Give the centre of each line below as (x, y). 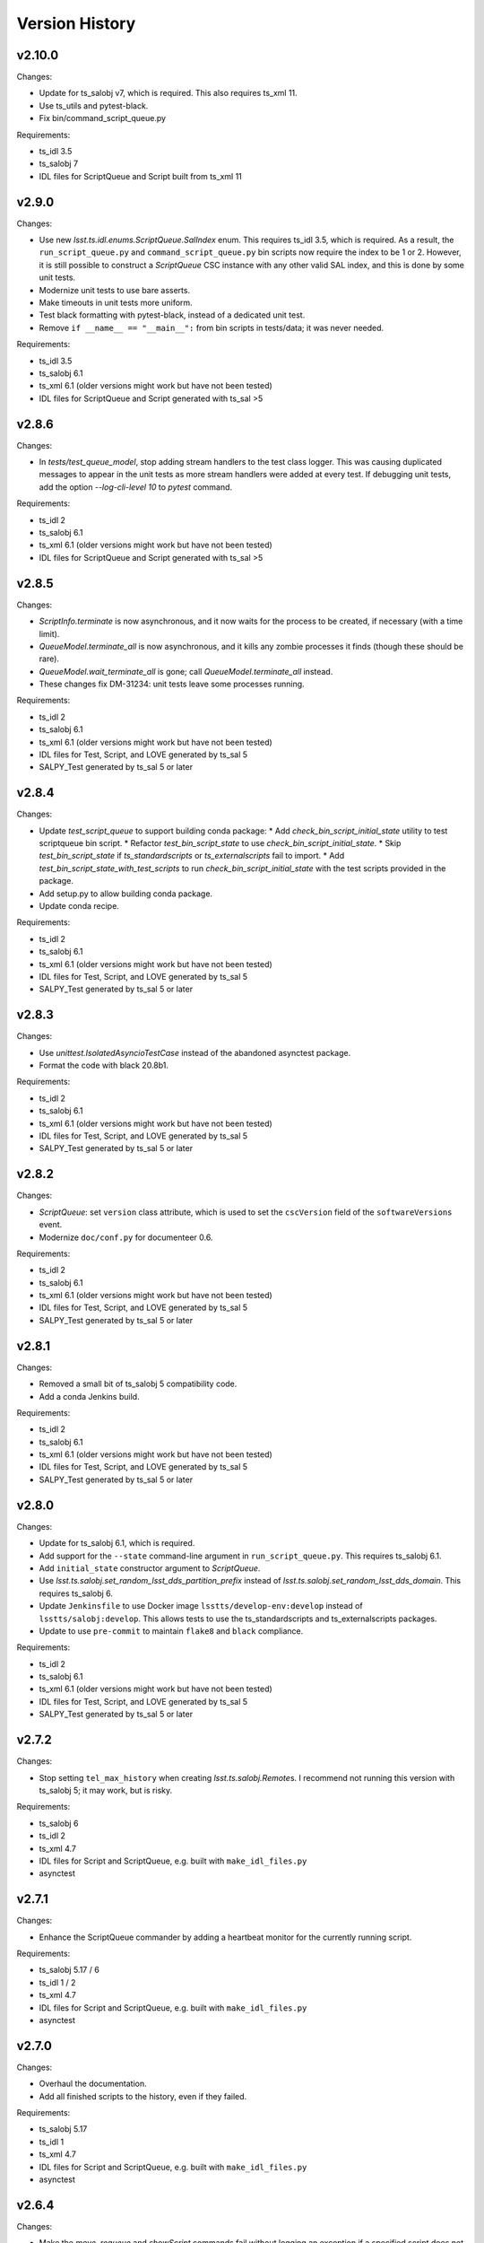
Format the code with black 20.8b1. (104, 1065)
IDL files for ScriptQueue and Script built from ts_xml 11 (140, 176)
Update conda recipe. (79, 906)
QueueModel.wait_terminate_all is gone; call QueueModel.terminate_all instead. (186, 671)
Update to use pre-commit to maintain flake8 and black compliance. (171, 1631)
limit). (49, 633)
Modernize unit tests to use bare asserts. (115, 290)
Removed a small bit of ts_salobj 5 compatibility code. (138, 1384)
